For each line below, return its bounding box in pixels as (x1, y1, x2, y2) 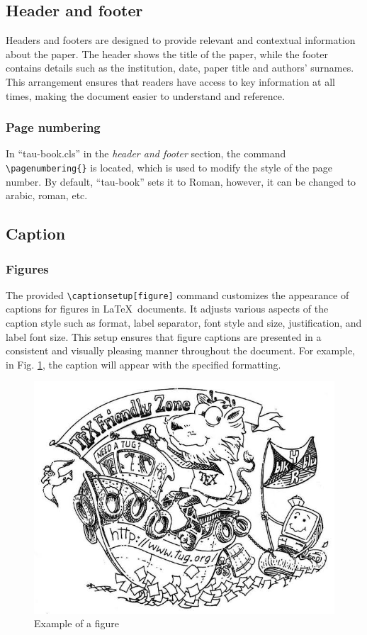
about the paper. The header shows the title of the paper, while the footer (6, 46, 328, 61)
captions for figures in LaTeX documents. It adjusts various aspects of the (6, 301, 329, 316)
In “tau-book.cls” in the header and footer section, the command (6, 146, 286, 161)
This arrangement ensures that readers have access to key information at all (6, 74, 335, 89)
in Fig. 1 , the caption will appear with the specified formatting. (6, 356, 281, 371)
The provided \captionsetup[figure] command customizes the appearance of (6, 287, 349, 302)
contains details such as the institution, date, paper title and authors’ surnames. (6, 60, 354, 75)
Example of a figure (34, 616, 120, 631)
